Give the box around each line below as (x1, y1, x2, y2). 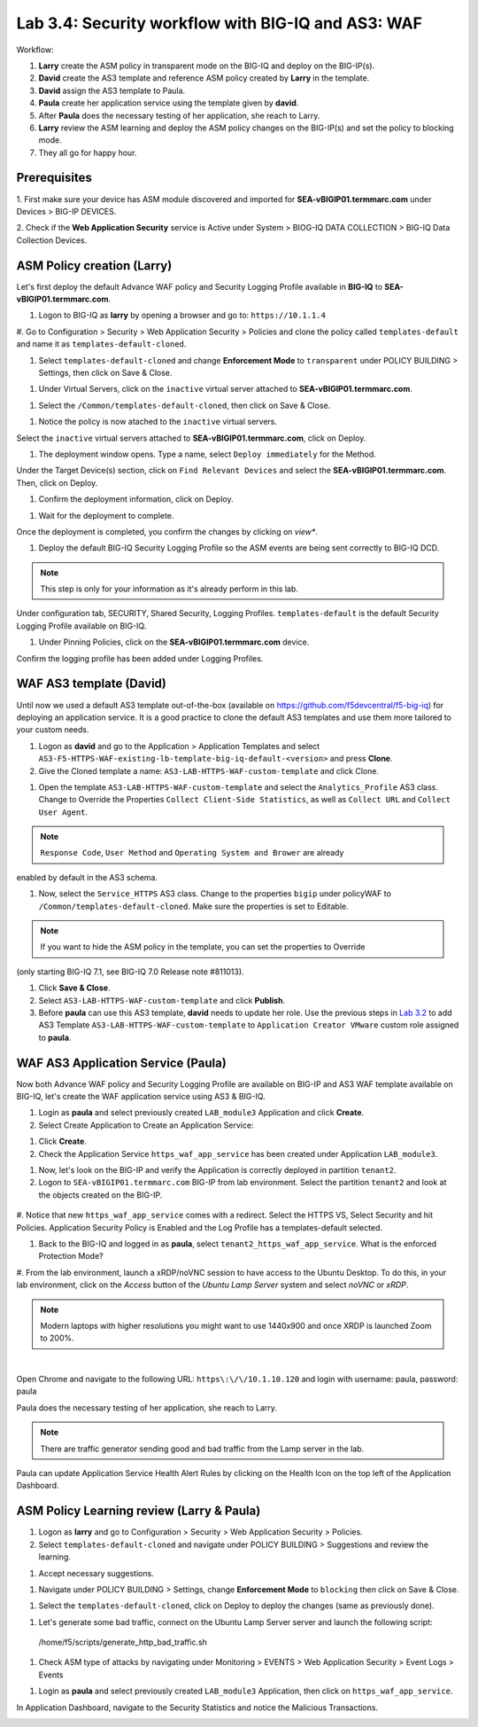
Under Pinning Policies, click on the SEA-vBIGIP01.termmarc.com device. (38, 637, 310, 647)
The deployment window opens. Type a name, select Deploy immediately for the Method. (38, 449, 376, 459)
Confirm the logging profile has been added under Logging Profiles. (16, 653, 264, 664)
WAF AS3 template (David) (16, 676, 167, 692)
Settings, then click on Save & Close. (38, 368, 173, 378)
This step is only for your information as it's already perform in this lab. (40, 583, 298, 594)
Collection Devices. (16, 235, 88, 246)
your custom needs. (16, 724, 89, 735)
